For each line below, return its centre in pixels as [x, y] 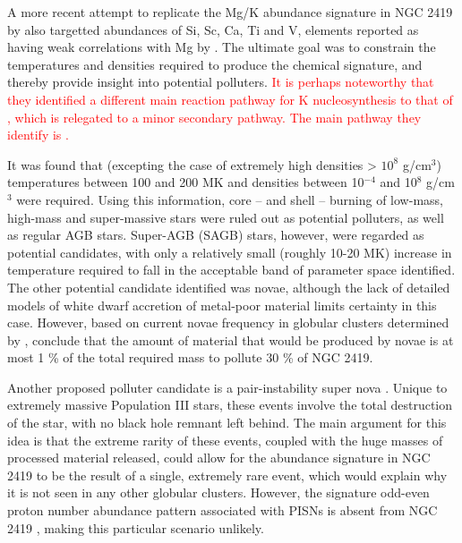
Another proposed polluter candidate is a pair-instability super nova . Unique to [227, 387]
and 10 [398, 182]
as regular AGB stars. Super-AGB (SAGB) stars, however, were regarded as [216, 235]
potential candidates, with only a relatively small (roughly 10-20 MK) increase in [230, 252]
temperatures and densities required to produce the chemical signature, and [215, 64]
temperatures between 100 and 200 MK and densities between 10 [186, 182]
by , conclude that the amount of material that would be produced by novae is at [231, 339]
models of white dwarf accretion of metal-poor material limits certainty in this [222, 305]
